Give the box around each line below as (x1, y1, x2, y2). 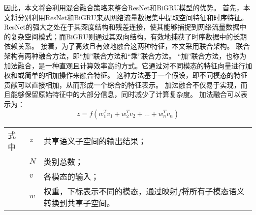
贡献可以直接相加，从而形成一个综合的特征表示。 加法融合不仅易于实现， (4, 79, 241, 90)
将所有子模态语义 (181, 185, 245, 197)
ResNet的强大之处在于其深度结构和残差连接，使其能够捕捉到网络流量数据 (4, 22, 240, 32)
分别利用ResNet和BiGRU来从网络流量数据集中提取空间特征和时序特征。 (17, 12, 248, 22)
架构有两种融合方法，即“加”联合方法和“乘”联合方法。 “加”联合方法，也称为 (4, 50, 247, 61)
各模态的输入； (43, 170, 99, 182)
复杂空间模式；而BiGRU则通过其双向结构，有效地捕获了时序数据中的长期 (10, 31, 247, 41)
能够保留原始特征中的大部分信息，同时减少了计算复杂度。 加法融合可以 (10, 89, 241, 99)
